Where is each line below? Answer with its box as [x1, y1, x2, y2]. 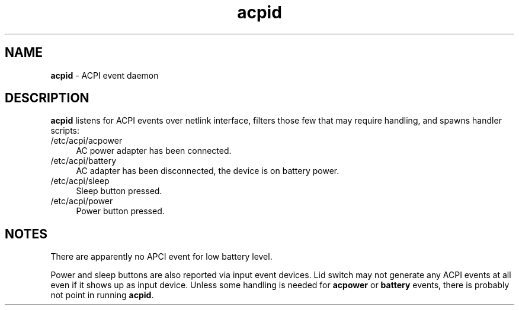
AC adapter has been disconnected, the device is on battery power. [76, 166, 339, 176]
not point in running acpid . [50, 290, 154, 301]
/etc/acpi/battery [50, 156, 117, 166]
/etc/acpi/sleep [50, 176, 110, 186]
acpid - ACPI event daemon [50, 70, 159, 80]
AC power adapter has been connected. [76, 146, 232, 156]
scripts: [50, 125, 80, 136]
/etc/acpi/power [50, 196, 113, 206]
